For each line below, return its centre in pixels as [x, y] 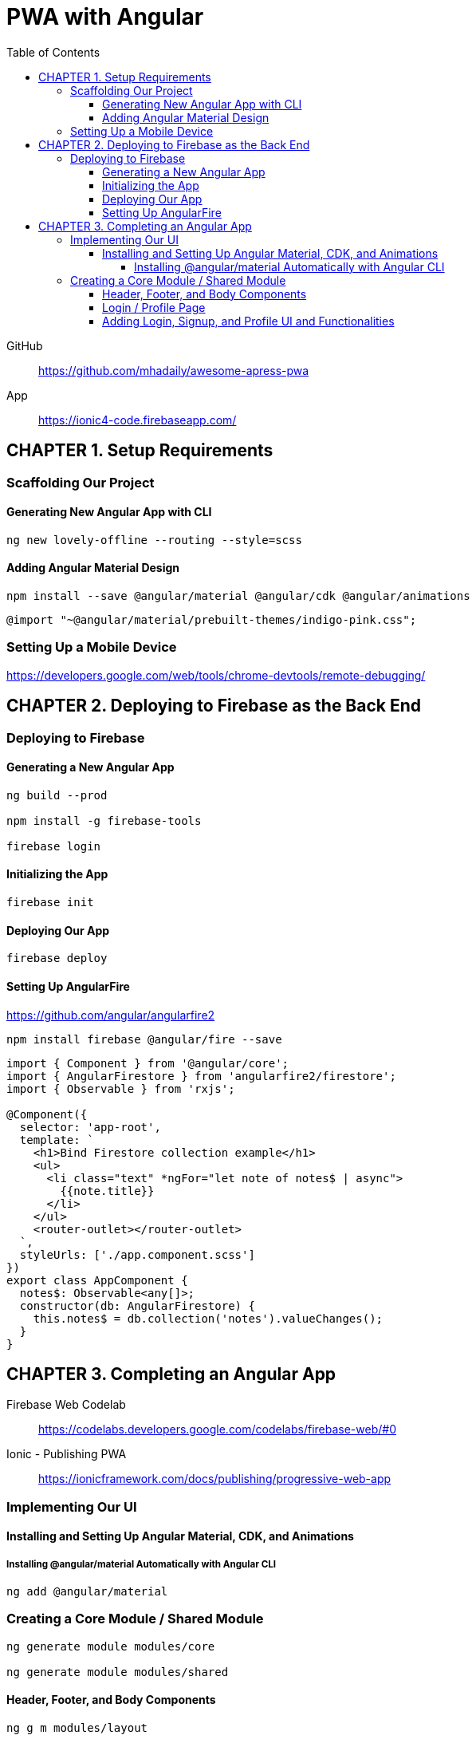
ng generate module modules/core [111, 1646]
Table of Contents [53, 52]
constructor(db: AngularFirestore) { [137, 1305]
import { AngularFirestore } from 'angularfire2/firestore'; [201, 1076]
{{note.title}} [107, 1191]
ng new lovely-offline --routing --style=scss [154, 540]
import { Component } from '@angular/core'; [148, 1063]
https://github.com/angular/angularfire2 [111, 1015]
